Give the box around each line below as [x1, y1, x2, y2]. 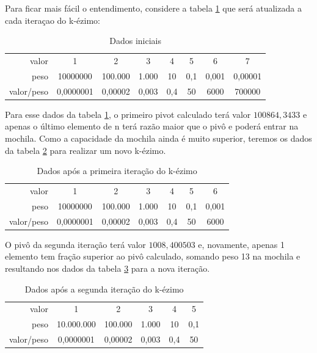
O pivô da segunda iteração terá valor [5, 238, 146, 250]
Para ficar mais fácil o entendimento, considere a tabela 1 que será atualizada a [5, 2, 302, 14]
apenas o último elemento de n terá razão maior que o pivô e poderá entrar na [5, 120, 299, 133]
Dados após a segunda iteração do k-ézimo [24, 282, 184, 295]
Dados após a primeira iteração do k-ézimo [37, 164, 197, 177]
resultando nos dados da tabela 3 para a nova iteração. [5, 262, 210, 274]
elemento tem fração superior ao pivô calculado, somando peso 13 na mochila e [5, 250, 301, 263]
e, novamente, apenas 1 [198, 238, 285, 250]
